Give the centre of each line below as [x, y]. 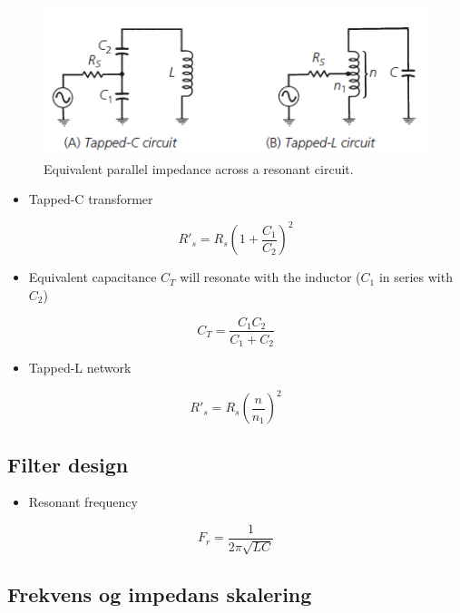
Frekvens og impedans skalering [160, 594]
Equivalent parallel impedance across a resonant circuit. [199, 168]
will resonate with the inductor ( [270, 277]
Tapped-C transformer [91, 199]
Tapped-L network [80, 368]
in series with [416, 277]
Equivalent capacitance [93, 277]
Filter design [68, 464]
